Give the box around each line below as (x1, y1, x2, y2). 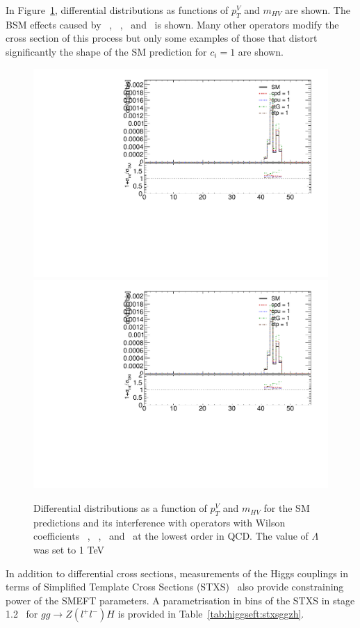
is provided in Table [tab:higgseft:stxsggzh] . (117, 606, 304, 621)
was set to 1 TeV (33, 542, 105, 557)
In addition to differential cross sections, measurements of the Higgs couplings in (6, 565, 349, 580)
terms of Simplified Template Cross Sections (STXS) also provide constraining (6, 579, 344, 594)
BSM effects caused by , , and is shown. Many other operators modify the (6, 17, 339, 31)
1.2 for (6, 606, 38, 621)
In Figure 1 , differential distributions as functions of (6, 3, 229, 17)
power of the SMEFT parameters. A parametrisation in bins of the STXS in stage (6, 593, 355, 607)
